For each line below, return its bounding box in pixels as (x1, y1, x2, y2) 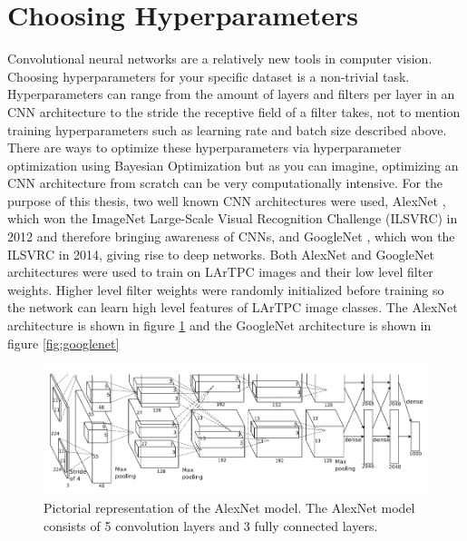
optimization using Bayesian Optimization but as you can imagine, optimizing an (7, 155, 459, 174)
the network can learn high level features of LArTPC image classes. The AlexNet (7, 298, 458, 317)
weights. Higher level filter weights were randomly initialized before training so (7, 280, 444, 299)
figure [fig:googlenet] (7, 333, 120, 352)
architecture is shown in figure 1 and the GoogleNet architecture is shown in (7, 316, 432, 335)
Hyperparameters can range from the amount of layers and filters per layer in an (7, 84, 455, 103)
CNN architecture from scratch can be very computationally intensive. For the (7, 173, 443, 192)
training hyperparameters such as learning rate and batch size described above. (7, 120, 447, 139)
